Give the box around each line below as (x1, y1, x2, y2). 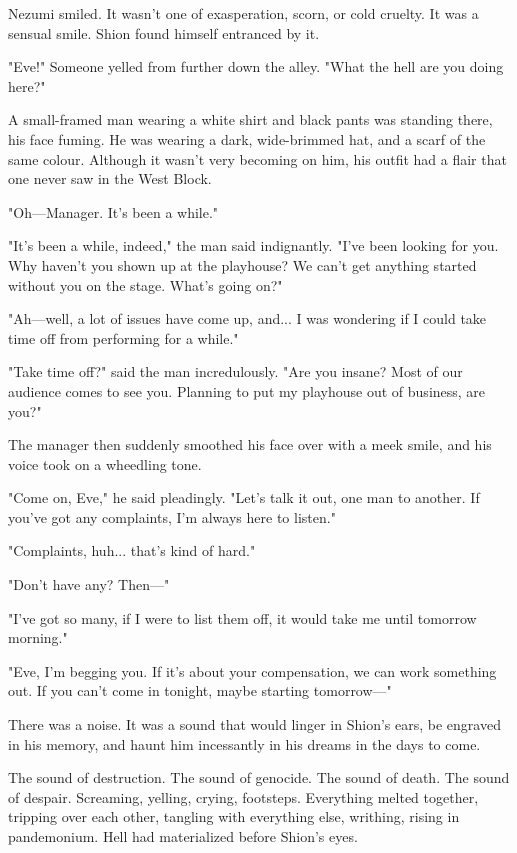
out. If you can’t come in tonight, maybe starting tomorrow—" (8, 680, 392, 701)
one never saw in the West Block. (8, 168, 212, 189)
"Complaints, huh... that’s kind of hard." (8, 540, 256, 561)
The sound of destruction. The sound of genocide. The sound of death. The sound (8, 767, 510, 788)
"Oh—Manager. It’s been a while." (8, 201, 219, 222)
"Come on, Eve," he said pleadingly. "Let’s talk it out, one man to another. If (8, 487, 480, 508)
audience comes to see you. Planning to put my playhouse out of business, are (8, 380, 486, 401)
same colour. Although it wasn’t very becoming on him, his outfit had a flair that (8, 148, 507, 169)
